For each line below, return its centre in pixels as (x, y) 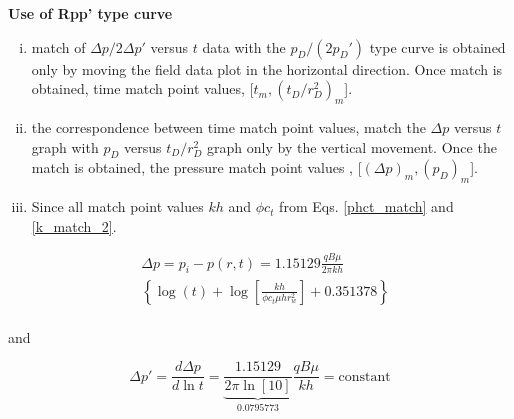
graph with (65, 146)
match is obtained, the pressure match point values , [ (196, 167)
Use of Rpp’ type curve (90, 13)
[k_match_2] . (74, 225)
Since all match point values (117, 206)
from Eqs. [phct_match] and (366, 206)
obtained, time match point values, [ (142, 88)
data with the (244, 46)
